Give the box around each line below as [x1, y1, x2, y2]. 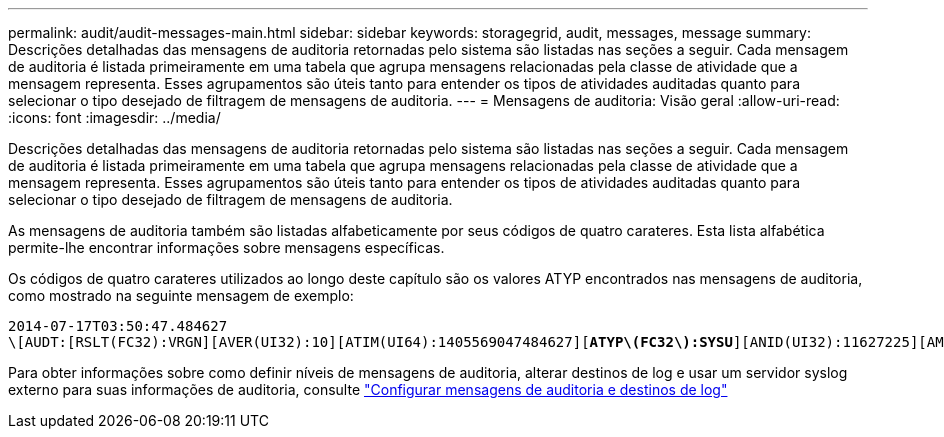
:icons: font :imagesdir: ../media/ [8, 109, 221, 126]
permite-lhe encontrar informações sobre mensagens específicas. [8, 239, 445, 256]
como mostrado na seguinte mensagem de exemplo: [8, 287, 354, 304]
